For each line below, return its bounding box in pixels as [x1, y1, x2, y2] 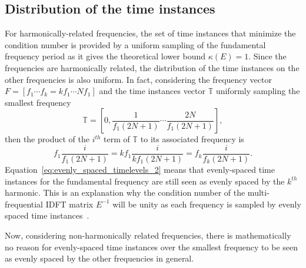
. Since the [248, 50, 287, 62]
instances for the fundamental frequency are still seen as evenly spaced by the [5, 175, 285, 187]
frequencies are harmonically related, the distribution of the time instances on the [5, 61, 300, 73]
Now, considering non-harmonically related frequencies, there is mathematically [5, 229, 291, 241]
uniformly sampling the [215, 85, 300, 97]
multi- [247, 186, 270, 199]
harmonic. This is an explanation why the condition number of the [5, 186, 245, 199]
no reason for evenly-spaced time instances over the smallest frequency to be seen [5, 240, 298, 253]
